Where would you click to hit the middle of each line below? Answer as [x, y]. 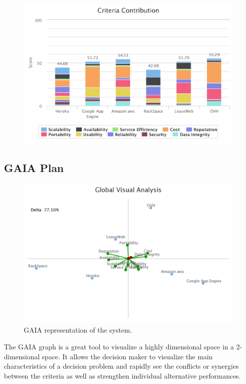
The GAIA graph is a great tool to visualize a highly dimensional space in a [119, 347]
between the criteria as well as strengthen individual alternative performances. [123, 375]
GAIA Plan [34, 167]
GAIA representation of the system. [78, 330]
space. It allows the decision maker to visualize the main [127, 356]
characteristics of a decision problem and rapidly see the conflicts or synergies [122, 366]
